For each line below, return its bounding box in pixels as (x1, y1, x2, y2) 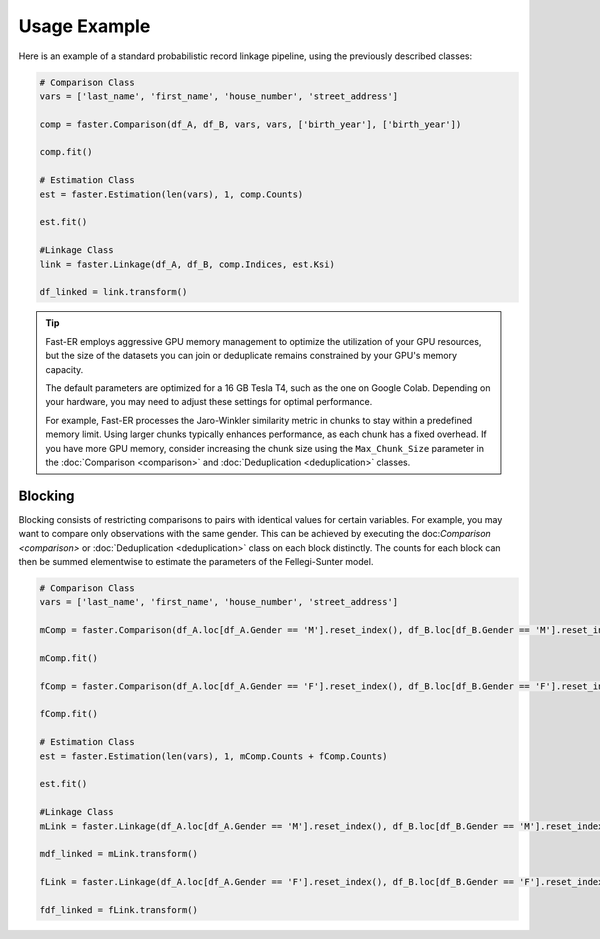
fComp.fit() (39, 708, 99, 720)
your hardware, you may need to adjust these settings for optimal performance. (45, 396, 373, 408)
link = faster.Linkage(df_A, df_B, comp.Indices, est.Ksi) (39, 258, 335, 270)
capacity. (45, 363, 84, 375)
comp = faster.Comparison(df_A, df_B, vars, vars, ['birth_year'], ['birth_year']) (39, 118, 462, 130)
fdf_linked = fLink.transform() (39, 904, 199, 915)
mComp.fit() (39, 652, 99, 664)
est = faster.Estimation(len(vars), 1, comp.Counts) (39, 188, 304, 200)
